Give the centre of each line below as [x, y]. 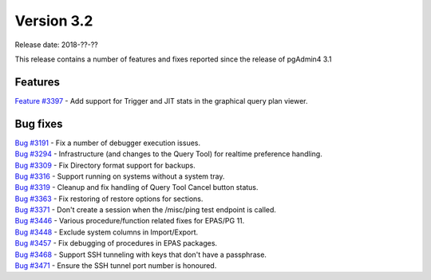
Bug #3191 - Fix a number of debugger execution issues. [108, 143]
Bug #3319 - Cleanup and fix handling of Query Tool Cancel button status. [136, 187]
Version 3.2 [54, 21]
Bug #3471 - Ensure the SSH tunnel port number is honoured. [116, 266]
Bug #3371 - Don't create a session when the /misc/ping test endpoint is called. [146, 210]
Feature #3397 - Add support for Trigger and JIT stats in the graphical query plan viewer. [161, 101]
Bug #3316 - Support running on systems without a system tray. [120, 176]
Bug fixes [39, 124]
